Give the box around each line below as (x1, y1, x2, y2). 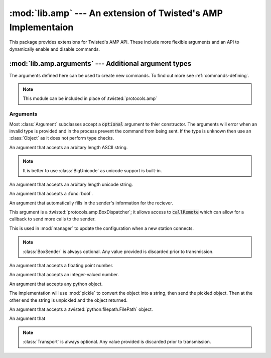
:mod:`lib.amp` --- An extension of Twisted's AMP (9, 8, 223, 19)
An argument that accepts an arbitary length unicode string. (9, 181, 133, 187)
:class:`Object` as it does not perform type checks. (9, 135, 114, 141)
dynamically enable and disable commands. (9, 46, 100, 52)
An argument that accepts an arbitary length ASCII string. (9, 144, 128, 150)
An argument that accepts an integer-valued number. (9, 272, 119, 278)
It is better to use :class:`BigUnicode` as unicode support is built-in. (23, 167, 162, 173)
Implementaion (9, 22, 74, 33)
